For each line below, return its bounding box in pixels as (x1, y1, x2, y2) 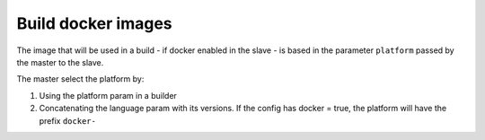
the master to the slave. (16, 57, 104, 67)
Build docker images (16, 13, 172, 33)
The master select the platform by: (16, 74, 145, 84)
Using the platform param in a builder (39, 90, 177, 101)
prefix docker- (39, 115, 96, 126)
